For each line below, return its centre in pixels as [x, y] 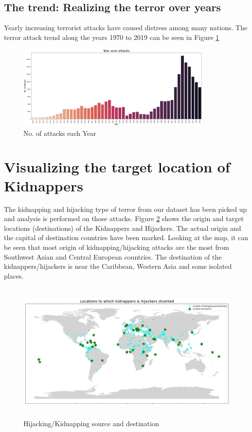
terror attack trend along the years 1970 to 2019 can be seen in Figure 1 [112, 37]
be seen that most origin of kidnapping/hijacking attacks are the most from [117, 247]
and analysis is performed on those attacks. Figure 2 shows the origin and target [124, 218]
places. [14, 275]
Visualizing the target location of [117, 166]
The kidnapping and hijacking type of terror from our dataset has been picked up [126, 209]
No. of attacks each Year [60, 133]
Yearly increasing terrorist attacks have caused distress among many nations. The [126, 28]
